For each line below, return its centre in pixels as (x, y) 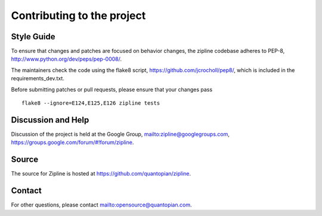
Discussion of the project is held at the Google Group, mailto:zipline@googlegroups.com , (120, 134)
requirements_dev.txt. (38, 79)
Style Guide (33, 37)
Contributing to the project (78, 15)
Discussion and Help (50, 120)
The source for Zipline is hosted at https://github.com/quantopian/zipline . (101, 174)
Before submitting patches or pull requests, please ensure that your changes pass (112, 89)
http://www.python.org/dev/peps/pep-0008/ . (66, 59)
